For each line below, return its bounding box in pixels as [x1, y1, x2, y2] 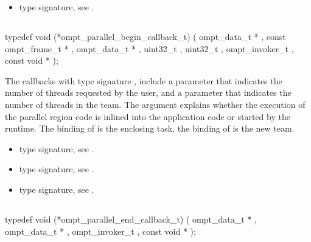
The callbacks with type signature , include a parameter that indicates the [5, 74, 282, 87]
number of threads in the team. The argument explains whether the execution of [5, 98, 306, 110]
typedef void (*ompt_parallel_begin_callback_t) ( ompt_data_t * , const [5, 30, 286, 42]
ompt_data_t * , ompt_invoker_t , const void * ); [5, 224, 196, 237]
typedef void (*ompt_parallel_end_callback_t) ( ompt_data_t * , [5, 212, 257, 225]
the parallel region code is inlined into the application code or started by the [5, 110, 290, 123]
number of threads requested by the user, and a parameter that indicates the [5, 86, 292, 99]
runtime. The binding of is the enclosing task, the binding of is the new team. [5, 122, 295, 135]
